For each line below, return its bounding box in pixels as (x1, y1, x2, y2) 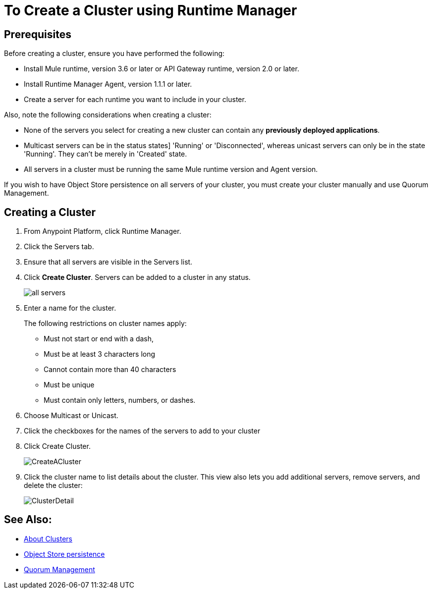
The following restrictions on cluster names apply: (24, 319, 187, 328)
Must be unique (44, 380, 95, 389)
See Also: (4, 513, 52, 526)
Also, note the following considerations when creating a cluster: (4, 110, 212, 119)
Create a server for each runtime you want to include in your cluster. (24, 95, 246, 104)
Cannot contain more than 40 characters (44, 365, 176, 374)
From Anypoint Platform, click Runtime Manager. (24, 227, 181, 236)
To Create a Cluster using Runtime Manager (4, 2, 297, 19)
